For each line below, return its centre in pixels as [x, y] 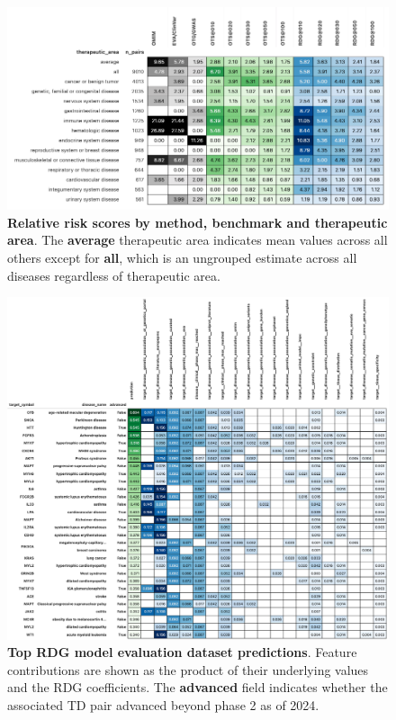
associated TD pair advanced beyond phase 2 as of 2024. [163, 705]
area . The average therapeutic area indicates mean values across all [198, 240]
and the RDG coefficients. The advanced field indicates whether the [198, 687]
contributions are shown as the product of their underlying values [188, 669]
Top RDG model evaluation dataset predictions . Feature [182, 652]
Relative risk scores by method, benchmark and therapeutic [198, 222]
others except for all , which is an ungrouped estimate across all [182, 257]
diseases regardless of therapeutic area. [114, 275]
